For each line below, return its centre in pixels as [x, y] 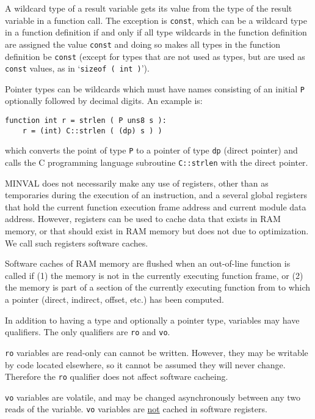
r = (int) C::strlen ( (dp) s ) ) [92, 131]
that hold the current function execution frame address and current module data [156, 206]
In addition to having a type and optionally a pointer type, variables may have [152, 320]
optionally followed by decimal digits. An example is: [104, 101]
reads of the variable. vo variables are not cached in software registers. [136, 409]
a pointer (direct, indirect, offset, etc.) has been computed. [114, 299]
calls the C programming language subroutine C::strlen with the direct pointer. [157, 162]
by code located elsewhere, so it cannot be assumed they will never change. [145, 364]
